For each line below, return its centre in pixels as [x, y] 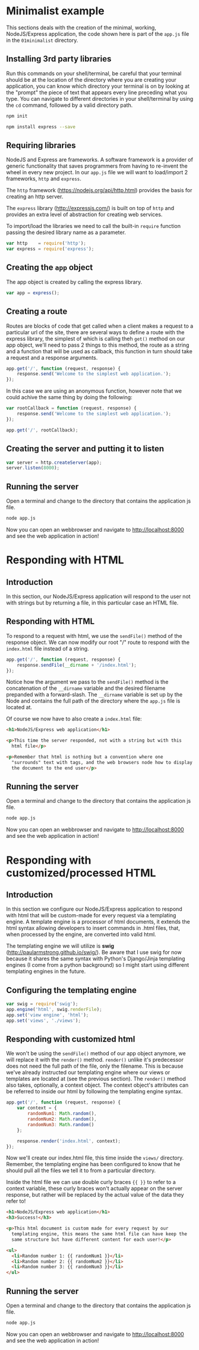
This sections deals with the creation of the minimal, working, [81, 27]
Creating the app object [50, 268]
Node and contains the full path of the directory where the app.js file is [93, 701]
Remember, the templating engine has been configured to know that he [93, 1164]
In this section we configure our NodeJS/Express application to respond [94, 909]
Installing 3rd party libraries [59, 59]
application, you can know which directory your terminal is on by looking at [98, 86]
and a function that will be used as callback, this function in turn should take [99, 351]
